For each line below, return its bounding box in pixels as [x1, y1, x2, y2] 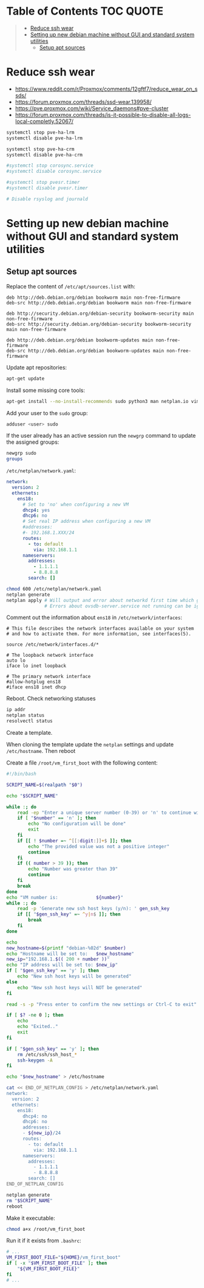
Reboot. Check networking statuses [6, 695, 96, 702]
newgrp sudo [6, 450, 36, 457]
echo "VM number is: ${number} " [6, 894, 123, 900]
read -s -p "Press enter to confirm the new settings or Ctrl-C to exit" [6, 1001, 197, 1007]
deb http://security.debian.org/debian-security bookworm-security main [6, 310, 194, 317]
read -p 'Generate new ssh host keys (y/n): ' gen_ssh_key [17, 906, 170, 912]
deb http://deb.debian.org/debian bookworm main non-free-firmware [6, 294, 181, 301]
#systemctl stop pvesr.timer [6, 180, 80, 186]
